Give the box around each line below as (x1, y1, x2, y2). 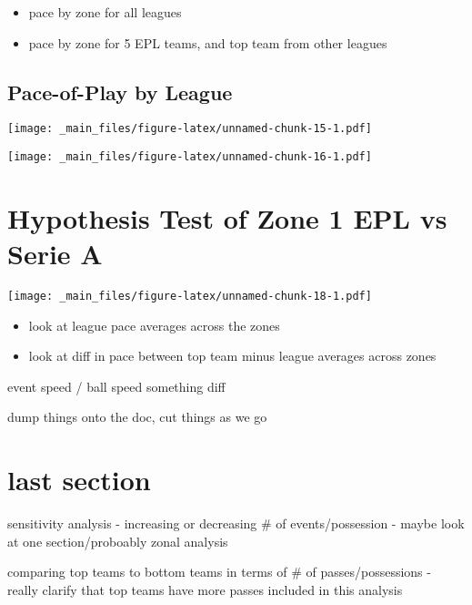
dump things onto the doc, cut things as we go (7, 407, 267, 426)
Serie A (7, 235, 103, 272)
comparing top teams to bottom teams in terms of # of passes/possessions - (7, 562, 431, 581)
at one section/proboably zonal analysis (7, 531, 228, 550)
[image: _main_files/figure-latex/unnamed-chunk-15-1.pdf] (7, 122, 372, 136)
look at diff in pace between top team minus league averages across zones (28, 346, 437, 365)
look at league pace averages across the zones (28, 315, 280, 334)
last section (7, 461, 151, 498)
